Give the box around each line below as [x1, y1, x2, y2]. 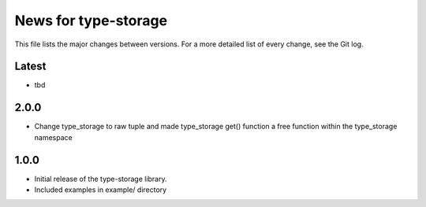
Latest [14, 60, 47, 73]
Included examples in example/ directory [34, 185, 167, 194]
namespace [34, 132, 73, 142]
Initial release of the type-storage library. [34, 174, 167, 183]
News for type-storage [14, 12, 168, 29]
